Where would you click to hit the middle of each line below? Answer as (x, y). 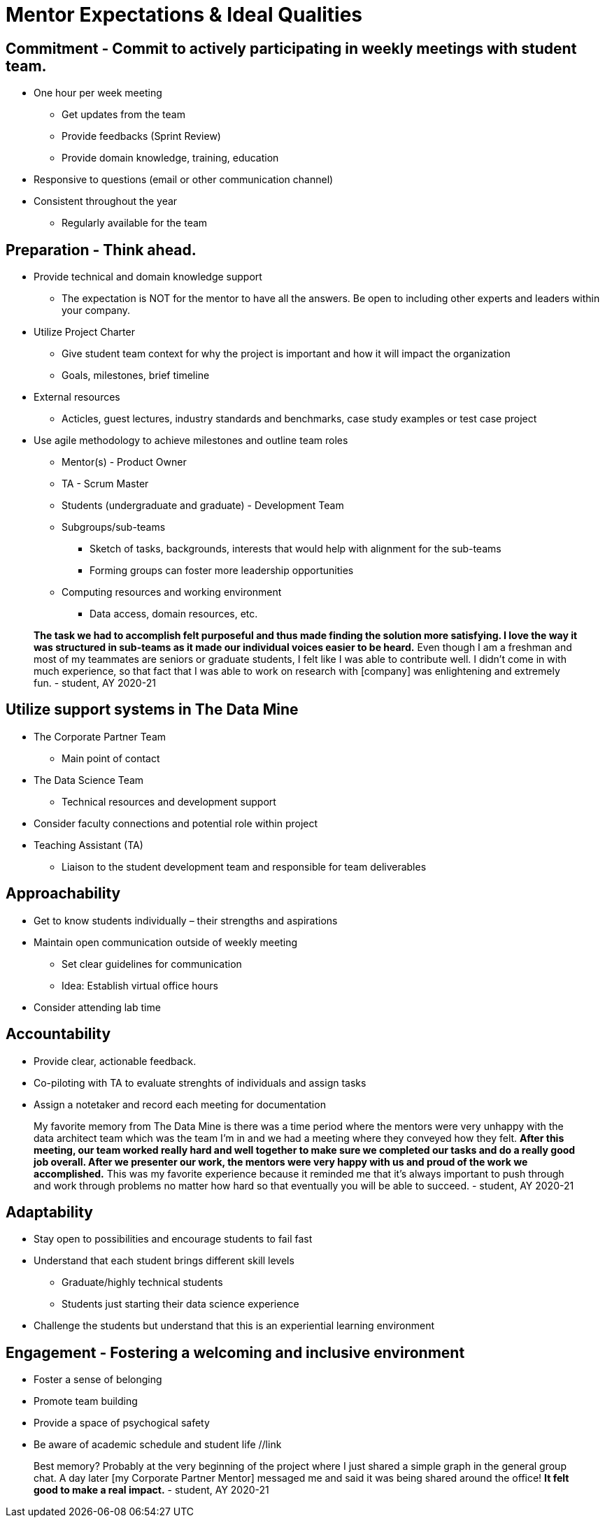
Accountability (58, 1034)
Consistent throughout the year (106, 201)
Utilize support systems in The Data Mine (152, 710)
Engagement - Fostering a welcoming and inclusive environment (235, 1352)
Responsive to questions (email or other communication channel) (184, 180)
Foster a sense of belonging (98, 1380)
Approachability (63, 894)
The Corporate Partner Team (100, 736)
